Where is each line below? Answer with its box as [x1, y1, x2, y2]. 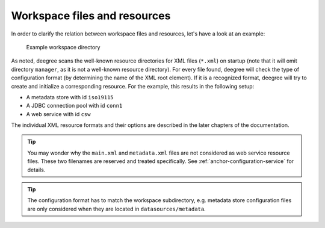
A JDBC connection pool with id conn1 [26, 102, 123, 109]
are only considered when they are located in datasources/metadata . [27, 205, 206, 212]
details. [27, 166, 46, 173]
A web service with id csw [26, 110, 91, 117]
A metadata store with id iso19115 [26, 93, 114, 100]
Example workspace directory [26, 43, 101, 51]
